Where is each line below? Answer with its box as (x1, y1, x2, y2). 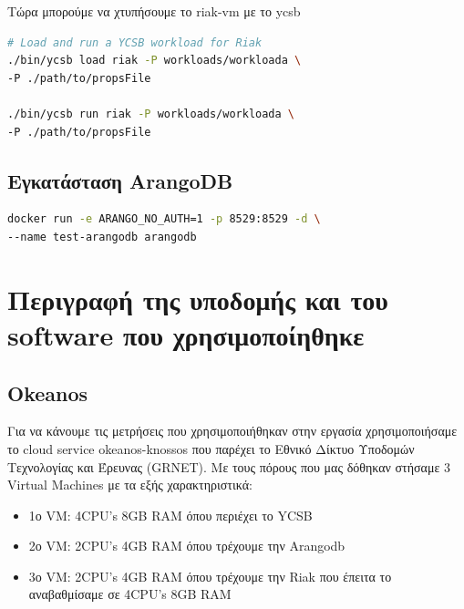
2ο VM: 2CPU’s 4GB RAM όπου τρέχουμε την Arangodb (28, 536, 345, 555)
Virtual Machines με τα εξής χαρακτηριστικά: (7, 475, 253, 494)
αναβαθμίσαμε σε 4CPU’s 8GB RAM (28, 584, 232, 604)
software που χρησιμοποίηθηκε (7, 315, 365, 353)
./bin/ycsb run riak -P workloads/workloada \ (7, 107, 295, 120)
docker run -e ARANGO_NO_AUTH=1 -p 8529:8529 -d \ (7, 212, 321, 226)
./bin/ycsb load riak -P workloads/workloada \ (7, 54, 302, 67)
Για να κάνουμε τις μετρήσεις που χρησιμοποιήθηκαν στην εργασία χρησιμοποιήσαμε (7, 421, 458, 440)
